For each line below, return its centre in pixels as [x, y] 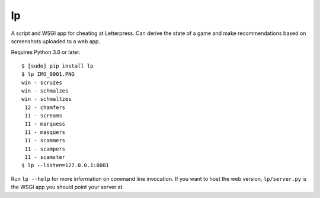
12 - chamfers [45, 107]
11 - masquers [45, 132]
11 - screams [43, 116]
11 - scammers [45, 140]
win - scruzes [42, 82]
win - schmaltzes [47, 99]
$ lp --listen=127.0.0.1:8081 [65, 165]
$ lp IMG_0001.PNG [48, 74]
